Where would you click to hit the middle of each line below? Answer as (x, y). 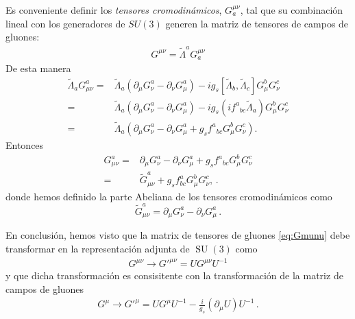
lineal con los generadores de (65, 23)
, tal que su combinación (292, 10)
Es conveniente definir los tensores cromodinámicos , (114, 10)
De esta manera (38, 68)
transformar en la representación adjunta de (98, 249)
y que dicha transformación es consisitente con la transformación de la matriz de (174, 275)
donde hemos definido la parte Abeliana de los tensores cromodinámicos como (169, 196)
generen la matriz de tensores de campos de (257, 23)
